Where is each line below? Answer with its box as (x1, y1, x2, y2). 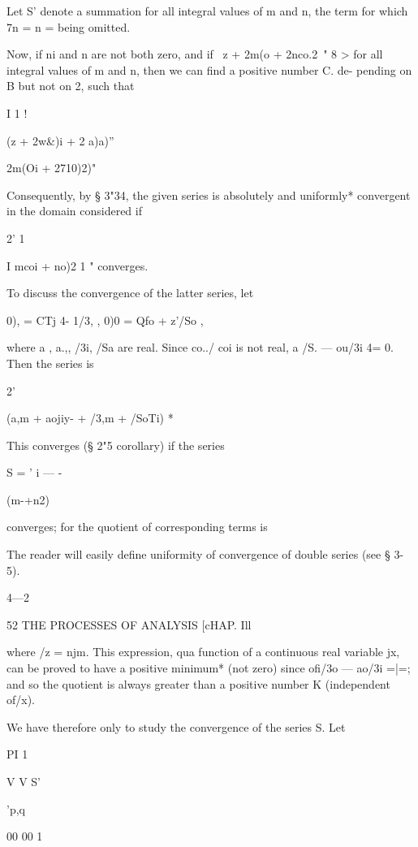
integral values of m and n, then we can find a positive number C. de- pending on (6, 61, 412, 78)
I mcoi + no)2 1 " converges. (6, 257, 149, 274)
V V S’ (6, 773, 41, 789)
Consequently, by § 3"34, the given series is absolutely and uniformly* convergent (6, 186, 411, 203)
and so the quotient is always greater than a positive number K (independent (6, 675, 390, 692)
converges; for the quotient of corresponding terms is (6, 518, 268, 535)
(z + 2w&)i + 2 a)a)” (6, 132, 114, 149)
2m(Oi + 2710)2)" (6, 159, 97, 176)
